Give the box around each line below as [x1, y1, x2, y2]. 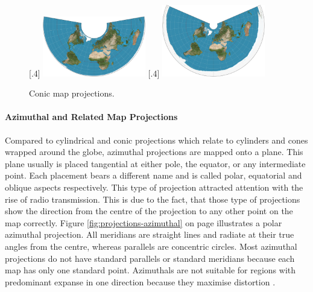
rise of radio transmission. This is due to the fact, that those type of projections [5, 192, 300, 205]
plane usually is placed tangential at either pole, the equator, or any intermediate [5, 157, 306, 170]
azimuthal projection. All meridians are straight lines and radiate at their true [5, 228, 294, 241]
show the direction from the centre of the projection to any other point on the [5, 205, 293, 217]
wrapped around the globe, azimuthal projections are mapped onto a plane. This [5, 145, 303, 158]
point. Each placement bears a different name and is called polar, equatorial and [5, 169, 302, 182]
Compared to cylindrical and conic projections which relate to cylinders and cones [5, 133, 308, 146]
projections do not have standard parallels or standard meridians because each [5, 252, 295, 264]
